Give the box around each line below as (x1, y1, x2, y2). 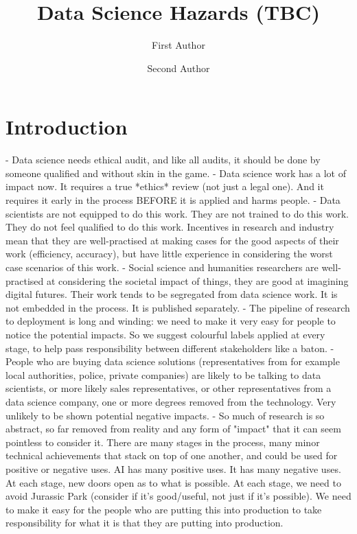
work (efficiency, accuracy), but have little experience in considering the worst (5, 246, 333, 261)
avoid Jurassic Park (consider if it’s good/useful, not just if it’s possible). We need (5, 489, 352, 503)
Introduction (5, 113, 128, 141)
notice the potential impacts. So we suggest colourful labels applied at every (5, 327, 325, 341)
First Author (152, 38, 205, 52)
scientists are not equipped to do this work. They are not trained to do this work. (5, 206, 349, 220)
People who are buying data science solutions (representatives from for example (5, 354, 340, 369)
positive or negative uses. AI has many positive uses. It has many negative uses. (5, 461, 341, 476)
